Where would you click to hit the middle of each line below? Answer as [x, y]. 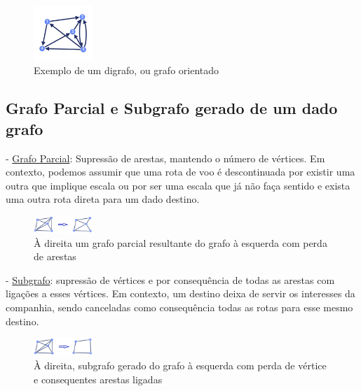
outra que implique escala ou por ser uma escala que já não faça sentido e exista [178, 185]
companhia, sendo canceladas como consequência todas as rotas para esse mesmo [179, 307]
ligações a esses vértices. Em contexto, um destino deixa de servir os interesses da [180, 293]
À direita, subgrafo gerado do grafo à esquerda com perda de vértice [180, 365]
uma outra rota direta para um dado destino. [103, 199]
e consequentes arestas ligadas [98, 379]
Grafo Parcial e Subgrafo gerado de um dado [172, 108]
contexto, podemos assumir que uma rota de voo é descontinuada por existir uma [180, 172]
